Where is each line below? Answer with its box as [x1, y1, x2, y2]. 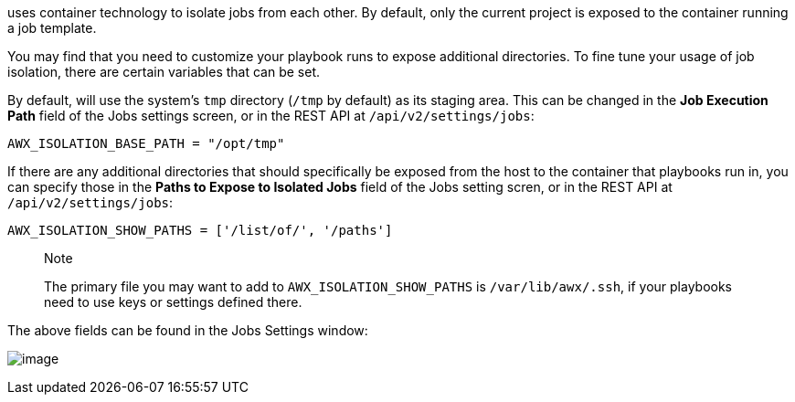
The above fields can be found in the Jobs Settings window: [7, 323, 368, 338]
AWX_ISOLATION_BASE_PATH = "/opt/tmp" [7, 136, 285, 151]
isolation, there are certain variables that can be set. [7, 64, 321, 79]
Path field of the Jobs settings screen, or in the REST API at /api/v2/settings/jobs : [7, 108, 535, 123]
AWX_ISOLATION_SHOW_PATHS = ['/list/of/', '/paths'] [7, 223, 393, 238]
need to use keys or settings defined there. [44, 294, 302, 310]
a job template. [7, 20, 97, 36]
